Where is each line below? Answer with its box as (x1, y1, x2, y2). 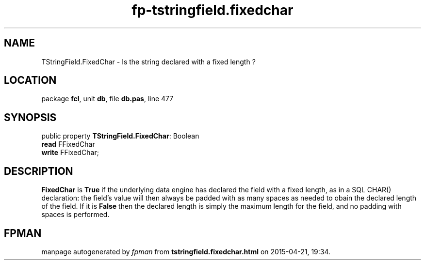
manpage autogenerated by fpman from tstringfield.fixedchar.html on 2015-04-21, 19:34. (41, 247, 331, 256)
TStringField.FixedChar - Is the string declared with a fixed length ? (41, 57, 256, 66)
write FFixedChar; (41, 148, 99, 157)
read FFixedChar (41, 140, 95, 149)
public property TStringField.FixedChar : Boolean (41, 132, 199, 140)
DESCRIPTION (4, 165, 73, 177)
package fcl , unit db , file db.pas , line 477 (41, 94, 174, 103)
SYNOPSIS (4, 111, 57, 124)
